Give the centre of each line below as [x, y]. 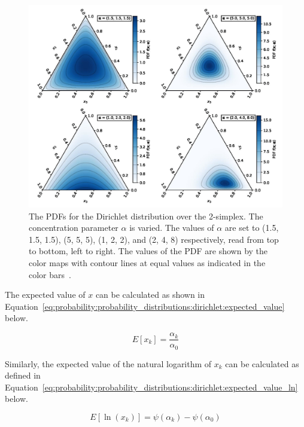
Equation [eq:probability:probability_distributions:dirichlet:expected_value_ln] [151, 387]
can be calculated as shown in [150, 295]
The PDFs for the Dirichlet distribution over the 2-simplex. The [146, 216]
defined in [23, 375]
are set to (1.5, [252, 228]
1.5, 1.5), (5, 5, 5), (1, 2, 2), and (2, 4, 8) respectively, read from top [154, 239]
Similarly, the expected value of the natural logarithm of [108, 363]
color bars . [50, 274]
